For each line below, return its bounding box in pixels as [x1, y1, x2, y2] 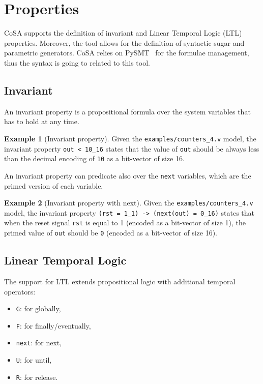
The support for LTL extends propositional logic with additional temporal [4, 276, 236, 286]
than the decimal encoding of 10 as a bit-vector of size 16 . [4, 153, 185, 164]
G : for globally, [16, 303, 61, 314]
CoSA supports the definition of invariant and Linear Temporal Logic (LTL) [4, 27, 242, 38]
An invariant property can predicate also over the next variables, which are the [4, 170, 251, 181]
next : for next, [16, 337, 62, 348]
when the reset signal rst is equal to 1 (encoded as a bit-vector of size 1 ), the [4, 217, 246, 228]
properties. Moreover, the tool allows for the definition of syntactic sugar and [4, 37, 245, 48]
